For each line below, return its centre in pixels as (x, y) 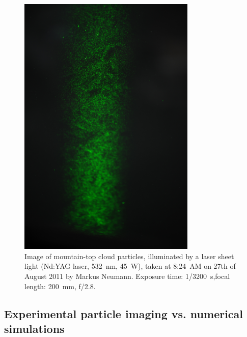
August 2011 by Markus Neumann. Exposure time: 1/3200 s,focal (127, 276)
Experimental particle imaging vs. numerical (124, 313)
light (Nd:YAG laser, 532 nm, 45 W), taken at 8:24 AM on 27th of (130, 266)
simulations (34, 328)
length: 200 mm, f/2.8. (60, 286)
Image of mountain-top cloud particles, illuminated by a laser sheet (129, 256)
